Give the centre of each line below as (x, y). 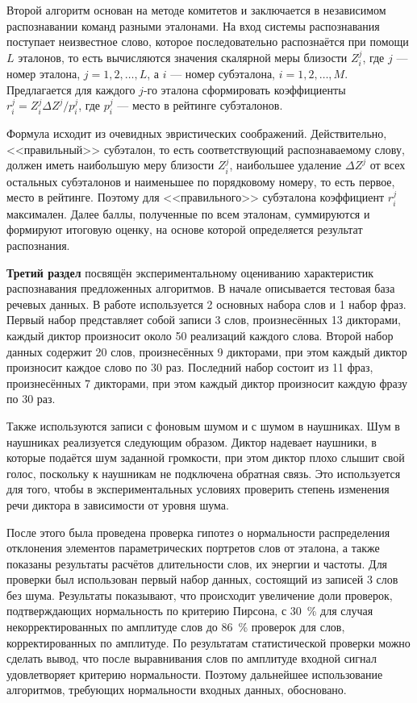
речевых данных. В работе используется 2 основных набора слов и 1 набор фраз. (206, 304)
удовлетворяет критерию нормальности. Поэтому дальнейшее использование (195, 674)
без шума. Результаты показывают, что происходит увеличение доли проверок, (200, 595)
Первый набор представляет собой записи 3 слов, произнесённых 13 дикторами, (204, 320)
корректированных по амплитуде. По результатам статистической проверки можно (208, 642)
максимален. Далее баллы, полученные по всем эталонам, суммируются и (188, 213)
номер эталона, (44, 74)
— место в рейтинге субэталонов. (200, 105)
